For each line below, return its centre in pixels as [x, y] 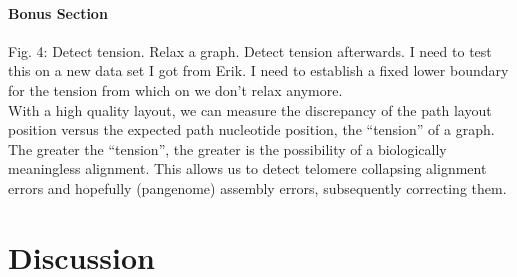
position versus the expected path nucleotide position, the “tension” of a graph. [251, 129]
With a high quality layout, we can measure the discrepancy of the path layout [250, 109]
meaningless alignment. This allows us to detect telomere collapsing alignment [247, 168]
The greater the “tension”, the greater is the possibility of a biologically [227, 148]
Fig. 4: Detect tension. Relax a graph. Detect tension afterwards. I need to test [250, 50]
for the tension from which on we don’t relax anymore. [175, 89]
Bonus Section [58, 12]
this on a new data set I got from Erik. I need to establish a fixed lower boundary [258, 70]
